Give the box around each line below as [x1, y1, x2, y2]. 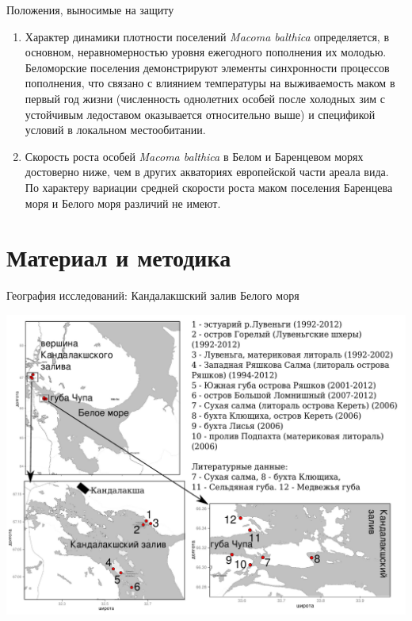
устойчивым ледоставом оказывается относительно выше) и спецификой [25, 105, 376, 122]
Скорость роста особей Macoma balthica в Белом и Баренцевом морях [25, 148, 364, 164]
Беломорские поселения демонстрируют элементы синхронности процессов [25, 59, 390, 75]
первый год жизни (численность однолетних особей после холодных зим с [25, 90, 385, 106]
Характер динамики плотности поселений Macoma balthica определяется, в [25, 28, 390, 44]
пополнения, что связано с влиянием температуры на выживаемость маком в [25, 75, 395, 91]
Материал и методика [6, 241, 231, 274]
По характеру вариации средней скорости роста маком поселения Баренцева [25, 178, 393, 195]
